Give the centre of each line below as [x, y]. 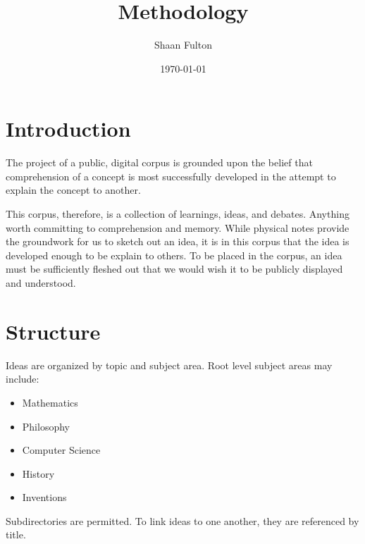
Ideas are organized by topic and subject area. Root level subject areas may [169, 365]
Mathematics [50, 402]
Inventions [44, 497]
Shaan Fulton [183, 45]
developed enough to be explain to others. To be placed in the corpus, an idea [174, 255]
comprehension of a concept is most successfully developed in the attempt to [171, 176]
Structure [53, 331]
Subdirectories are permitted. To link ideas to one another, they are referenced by [182, 520]
